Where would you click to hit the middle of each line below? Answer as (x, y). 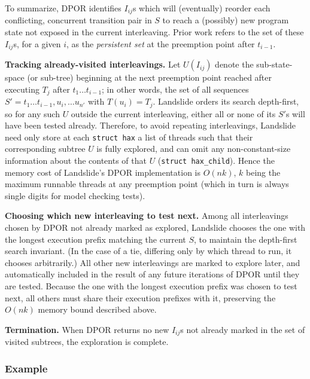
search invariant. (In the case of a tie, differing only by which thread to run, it (148, 251)
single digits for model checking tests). (75, 195)
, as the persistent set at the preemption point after (160, 43)
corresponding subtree (45, 149)
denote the (234, 64)
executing (22, 89)
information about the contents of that (76, 161)
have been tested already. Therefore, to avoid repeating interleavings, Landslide (150, 125)
